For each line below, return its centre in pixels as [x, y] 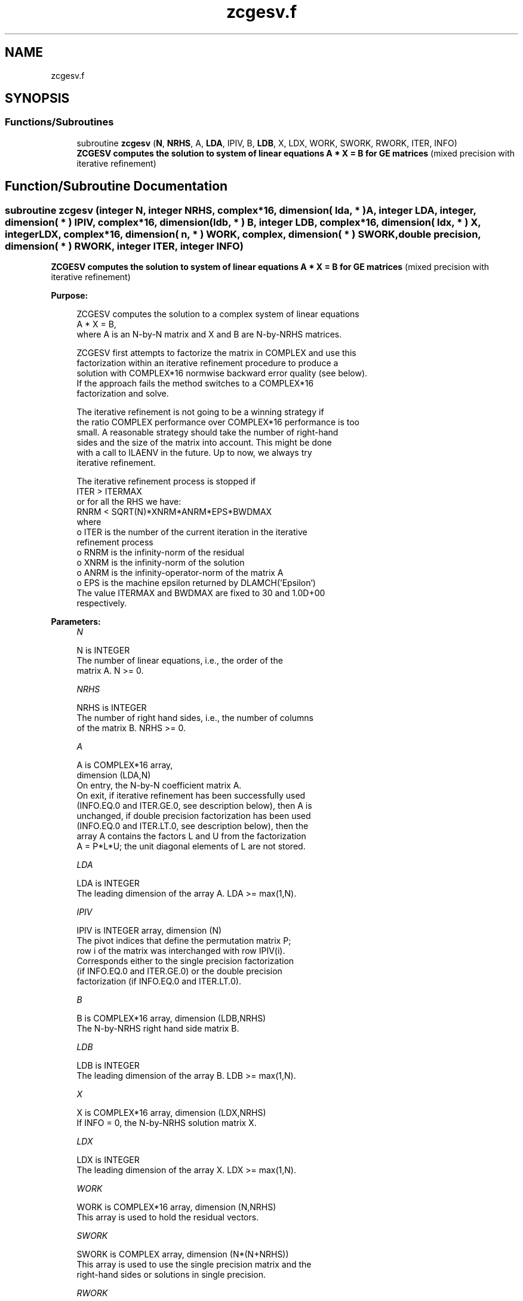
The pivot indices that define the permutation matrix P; [184, 941]
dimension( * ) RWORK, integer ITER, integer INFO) [124, 246]
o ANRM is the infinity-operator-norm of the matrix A [180, 573]
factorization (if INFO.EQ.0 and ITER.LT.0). [159, 981]
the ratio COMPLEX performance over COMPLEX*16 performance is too [218, 422]
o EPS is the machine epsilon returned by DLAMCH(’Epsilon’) [196, 583]
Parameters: [76, 622]
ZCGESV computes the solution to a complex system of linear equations [218, 314]
